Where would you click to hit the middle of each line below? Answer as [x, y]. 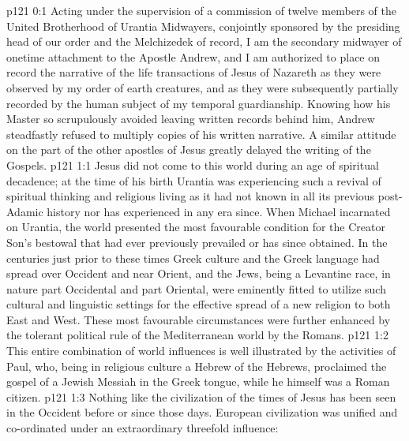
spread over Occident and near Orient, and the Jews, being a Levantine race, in [199, 273]
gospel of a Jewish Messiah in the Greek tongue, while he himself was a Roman [198, 381]
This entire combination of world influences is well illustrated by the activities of [201, 351]
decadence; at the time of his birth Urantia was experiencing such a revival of [194, 180]
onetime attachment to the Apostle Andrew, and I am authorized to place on [193, 56]
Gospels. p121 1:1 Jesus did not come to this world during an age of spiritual [193, 164]
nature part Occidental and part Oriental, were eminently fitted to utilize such [196, 288]
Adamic [25, 211]
